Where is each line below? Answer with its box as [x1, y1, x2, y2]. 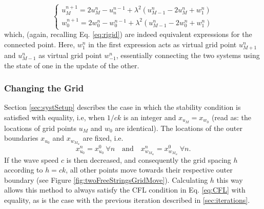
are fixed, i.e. [83, 132, 124, 143]
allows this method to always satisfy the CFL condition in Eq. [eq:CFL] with [4, 184, 246, 195]
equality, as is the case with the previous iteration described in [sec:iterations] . [4, 195, 250, 205]
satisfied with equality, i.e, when [4, 111, 105, 122]
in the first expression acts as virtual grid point [88, 39, 237, 49]
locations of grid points [4, 122, 76, 133]
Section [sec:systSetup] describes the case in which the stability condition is [4, 102, 241, 112]
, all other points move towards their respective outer [66, 164, 233, 175]
